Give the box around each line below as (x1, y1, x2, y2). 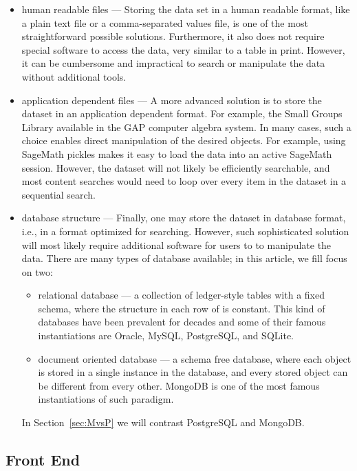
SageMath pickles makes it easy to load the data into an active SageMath (21, 146, 332, 161)
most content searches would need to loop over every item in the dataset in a (21, 174, 347, 188)
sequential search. (21, 187, 96, 201)
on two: (21, 264, 53, 279)
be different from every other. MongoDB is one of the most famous (38, 378, 320, 392)
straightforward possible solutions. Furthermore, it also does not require (21, 29, 325, 43)
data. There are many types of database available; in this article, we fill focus (21, 251, 347, 265)
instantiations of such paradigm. (38, 392, 174, 406)
